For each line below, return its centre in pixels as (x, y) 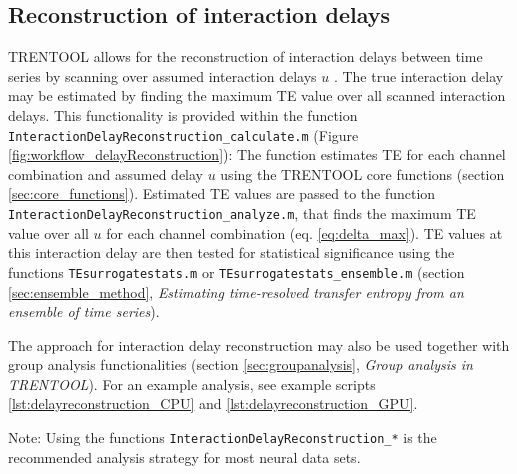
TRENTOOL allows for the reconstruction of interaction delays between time (245, 56)
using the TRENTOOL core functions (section (362, 173)
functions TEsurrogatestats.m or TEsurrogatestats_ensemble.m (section (236, 271)
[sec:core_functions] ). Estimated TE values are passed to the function (222, 193)
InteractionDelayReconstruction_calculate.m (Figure (183, 134)
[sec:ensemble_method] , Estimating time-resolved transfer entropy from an (236, 291)
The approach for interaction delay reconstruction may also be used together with (259, 344)
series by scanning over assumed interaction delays (162, 75)
